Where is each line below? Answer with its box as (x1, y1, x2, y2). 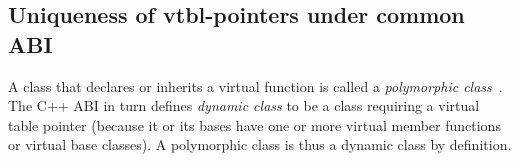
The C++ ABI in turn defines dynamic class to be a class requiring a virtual (8, 95, 480, 116)
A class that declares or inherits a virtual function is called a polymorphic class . (8, 75, 503, 96)
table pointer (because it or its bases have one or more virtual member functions (8, 114, 501, 135)
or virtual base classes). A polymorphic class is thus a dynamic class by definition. (8, 134, 512, 155)
